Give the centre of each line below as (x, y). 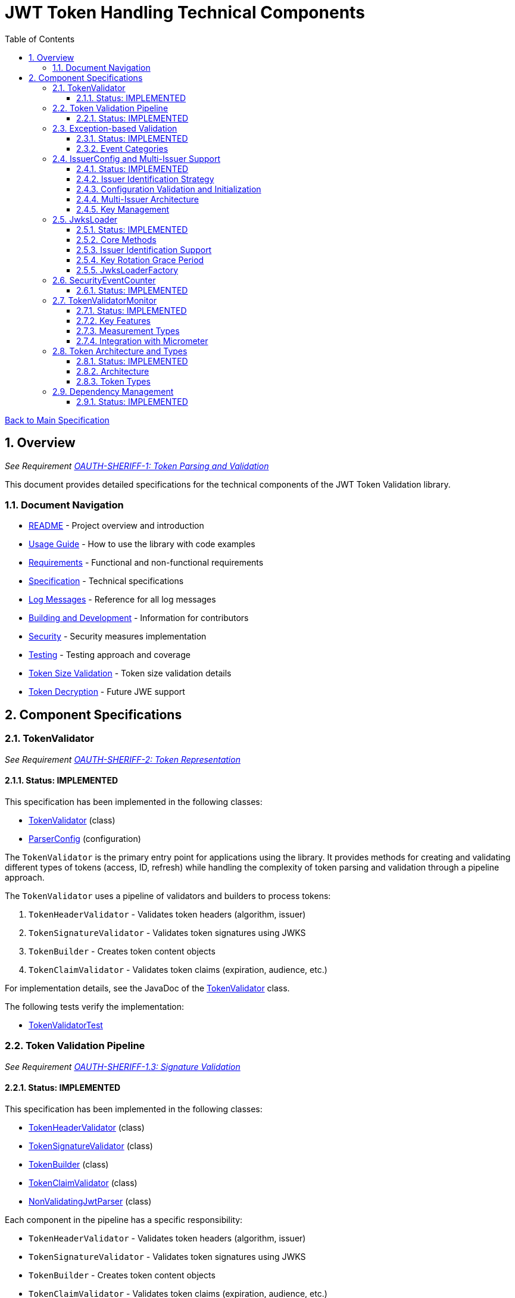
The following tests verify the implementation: (95, 1006)
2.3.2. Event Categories (122, 148)
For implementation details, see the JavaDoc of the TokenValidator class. (147, 988)
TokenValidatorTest (66, 1025)
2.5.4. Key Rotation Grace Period (140, 260)
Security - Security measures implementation (118, 636)
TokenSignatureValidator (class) (91, 1146)
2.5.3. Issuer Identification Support (144, 249)
